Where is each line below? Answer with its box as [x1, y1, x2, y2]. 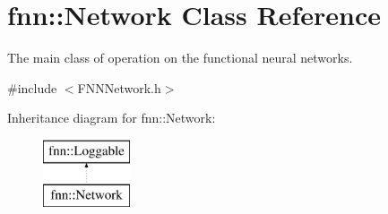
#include [7, 78, 57, 97]
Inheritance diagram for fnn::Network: [7, 108, 216, 127]
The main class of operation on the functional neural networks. [7, 48, 353, 67]
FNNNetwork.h [77, 78, 161, 97]
